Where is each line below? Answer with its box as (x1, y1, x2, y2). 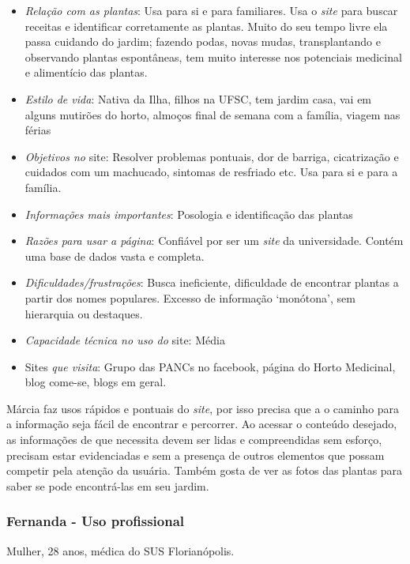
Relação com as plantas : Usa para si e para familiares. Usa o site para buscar (24, 2, 398, 18)
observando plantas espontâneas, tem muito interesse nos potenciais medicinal (24, 48, 402, 65)
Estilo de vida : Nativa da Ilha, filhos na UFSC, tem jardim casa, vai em (24, 90, 372, 107)
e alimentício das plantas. (24, 64, 148, 81)
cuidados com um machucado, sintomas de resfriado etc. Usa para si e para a (24, 164, 398, 180)
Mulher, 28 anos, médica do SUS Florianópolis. (6, 542, 235, 558)
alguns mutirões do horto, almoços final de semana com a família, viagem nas (24, 106, 401, 122)
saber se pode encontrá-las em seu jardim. (6, 477, 209, 494)
